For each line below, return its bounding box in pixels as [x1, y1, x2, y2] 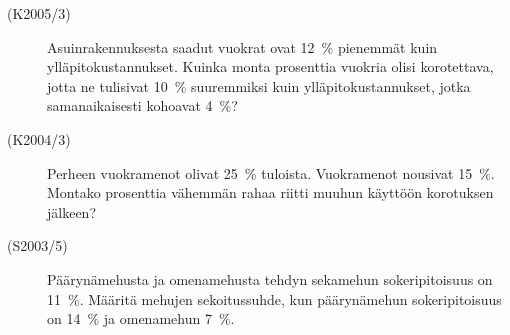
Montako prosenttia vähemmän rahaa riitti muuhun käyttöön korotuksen [47, 182, 494, 203]
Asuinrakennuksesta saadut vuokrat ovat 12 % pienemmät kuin [47, 36, 438, 57]
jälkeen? [47, 201, 96, 222]
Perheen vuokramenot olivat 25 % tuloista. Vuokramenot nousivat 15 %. [47, 162, 495, 183]
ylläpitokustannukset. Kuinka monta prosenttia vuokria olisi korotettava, [47, 56, 494, 77]
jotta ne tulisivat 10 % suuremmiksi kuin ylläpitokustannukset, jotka [47, 75, 471, 96]
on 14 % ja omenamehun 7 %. [47, 308, 235, 329]
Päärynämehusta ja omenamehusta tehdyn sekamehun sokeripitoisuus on [47, 268, 493, 289]
